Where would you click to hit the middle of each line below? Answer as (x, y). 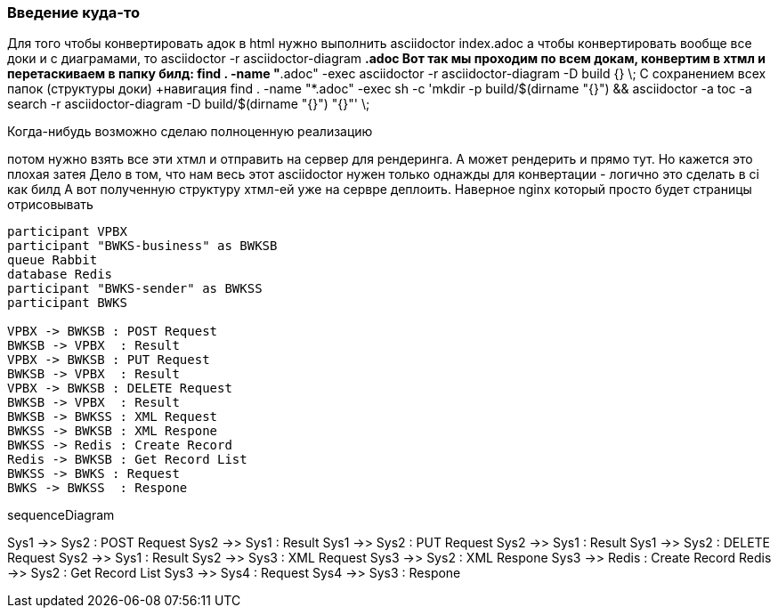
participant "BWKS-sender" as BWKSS (135, 289)
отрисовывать (50, 205)
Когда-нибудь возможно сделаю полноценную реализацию (190, 132)
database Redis (60, 275)
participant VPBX (67, 232)
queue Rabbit (53, 260)
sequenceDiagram (61, 515)
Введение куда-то (73, 12)
